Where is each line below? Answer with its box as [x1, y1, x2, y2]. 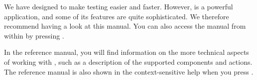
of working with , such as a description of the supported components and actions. [4, 56, 253, 67]
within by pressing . [4, 30, 64, 40]
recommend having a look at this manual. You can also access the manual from [4, 21, 246, 31]
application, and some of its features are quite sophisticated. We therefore [4, 11, 229, 21]
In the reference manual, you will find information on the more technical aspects [4, 47, 249, 57]
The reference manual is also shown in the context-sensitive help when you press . [4, 66, 254, 77]
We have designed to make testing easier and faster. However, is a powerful [4, 1, 233, 11]
